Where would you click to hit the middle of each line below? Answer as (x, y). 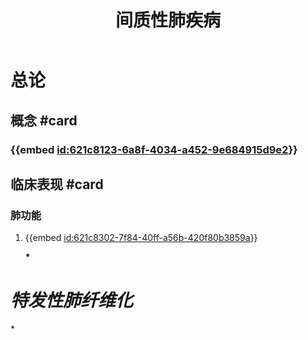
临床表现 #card (57, 184)
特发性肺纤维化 (72, 300)
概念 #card (44, 120)
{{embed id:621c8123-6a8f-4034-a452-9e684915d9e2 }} (154, 149)
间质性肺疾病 (167, 20)
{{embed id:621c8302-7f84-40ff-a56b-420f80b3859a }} (141, 238)
